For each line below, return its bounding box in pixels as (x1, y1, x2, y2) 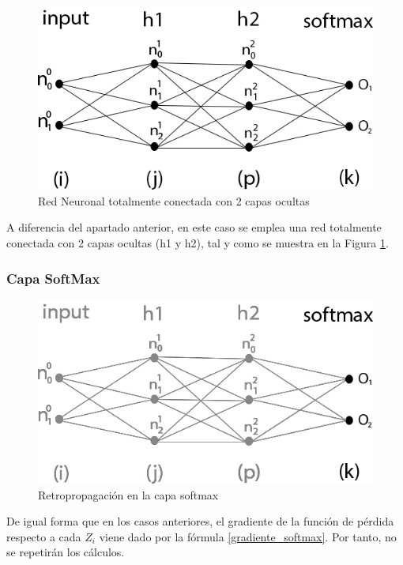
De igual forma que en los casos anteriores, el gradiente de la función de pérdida (6, 513, 394, 529)
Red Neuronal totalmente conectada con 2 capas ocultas (38, 192, 310, 209)
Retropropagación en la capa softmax (38, 486, 219, 503)
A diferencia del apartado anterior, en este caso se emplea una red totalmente (6, 219, 382, 235)
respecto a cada (6, 528, 81, 544)
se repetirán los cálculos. (6, 544, 125, 560)
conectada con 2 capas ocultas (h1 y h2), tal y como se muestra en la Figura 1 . (6, 234, 389, 250)
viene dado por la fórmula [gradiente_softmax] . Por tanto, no (99, 528, 397, 544)
